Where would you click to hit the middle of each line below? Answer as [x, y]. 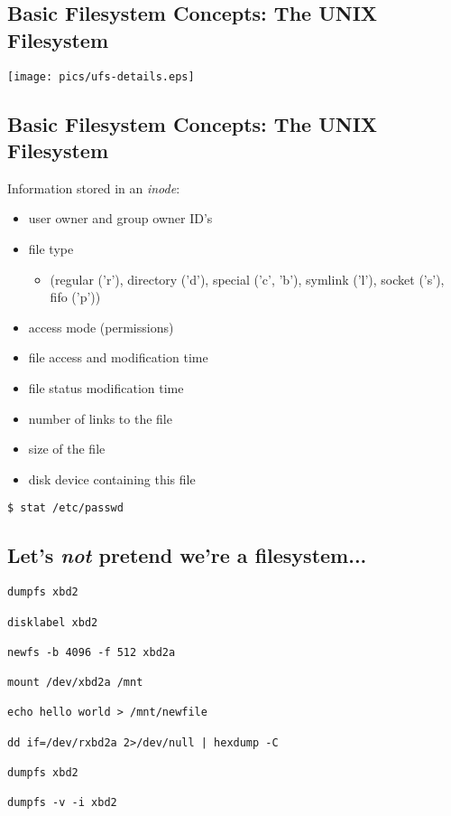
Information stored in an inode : [94, 188]
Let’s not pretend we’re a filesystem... [187, 555]
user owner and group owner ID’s [120, 218]
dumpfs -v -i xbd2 [62, 803]
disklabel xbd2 [53, 622]
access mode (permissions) [101, 327]
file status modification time [106, 388]
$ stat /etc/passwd [65, 508]
